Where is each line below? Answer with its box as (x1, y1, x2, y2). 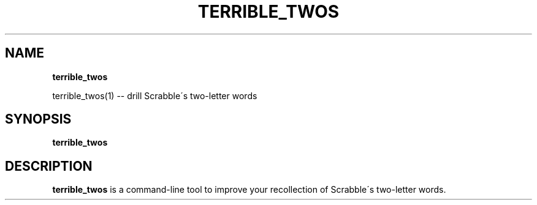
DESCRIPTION (5, 158, 93, 174)
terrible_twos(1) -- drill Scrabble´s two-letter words (52, 90, 257, 101)
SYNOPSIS (5, 111, 72, 127)
